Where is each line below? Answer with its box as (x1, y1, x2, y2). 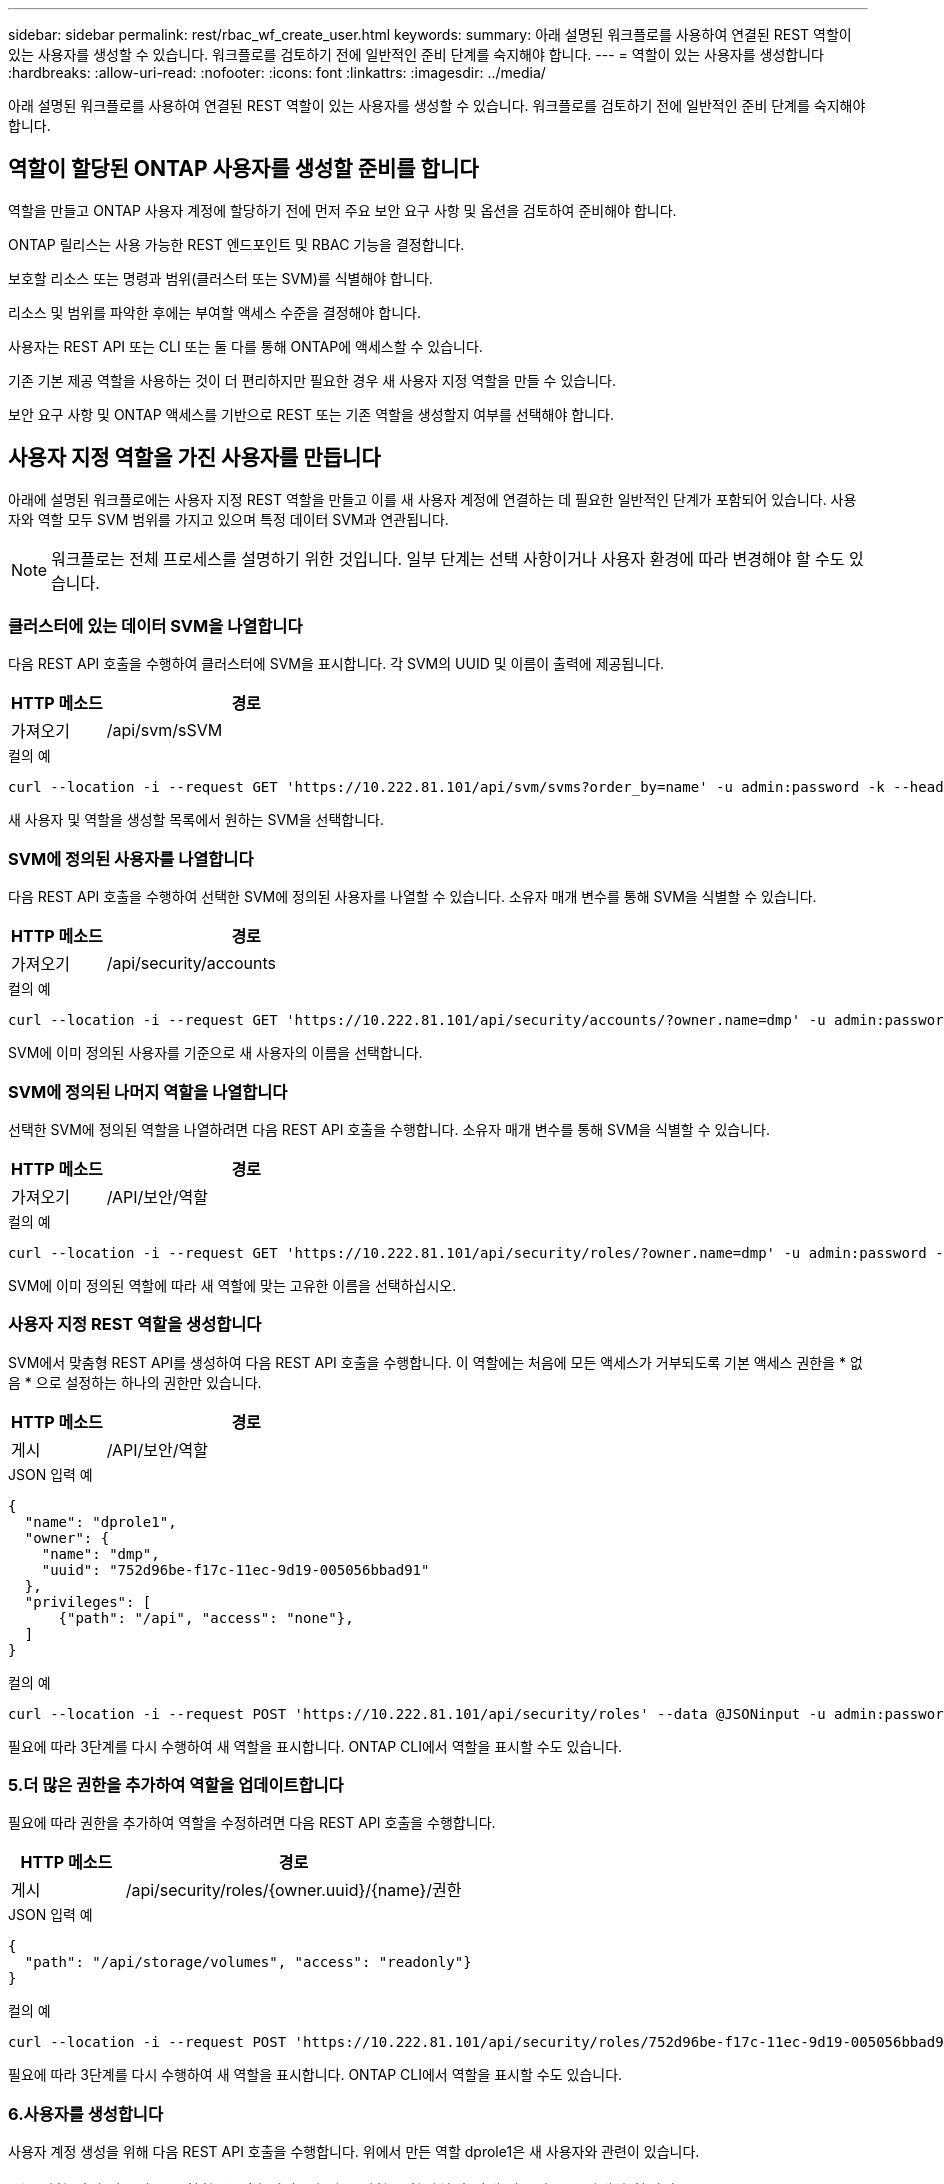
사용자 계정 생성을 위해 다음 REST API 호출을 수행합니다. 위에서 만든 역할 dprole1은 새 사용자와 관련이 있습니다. (8, 2143, 700, 2161)
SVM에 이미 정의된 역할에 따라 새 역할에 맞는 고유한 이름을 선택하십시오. (8, 1276, 457, 1294)
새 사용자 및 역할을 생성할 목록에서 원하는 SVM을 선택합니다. (8, 811, 384, 829)
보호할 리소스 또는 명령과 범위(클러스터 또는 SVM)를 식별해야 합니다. (8, 269, 433, 287)
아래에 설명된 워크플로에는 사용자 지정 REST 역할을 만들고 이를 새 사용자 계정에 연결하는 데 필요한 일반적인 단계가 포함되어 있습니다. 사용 (8, 490, 857, 508)
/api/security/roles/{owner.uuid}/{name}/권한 (125, 1880, 462, 1901)
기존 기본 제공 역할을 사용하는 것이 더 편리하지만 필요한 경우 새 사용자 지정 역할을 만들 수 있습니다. (8, 371, 616, 389)
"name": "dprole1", (24, 1513, 177, 1530)
